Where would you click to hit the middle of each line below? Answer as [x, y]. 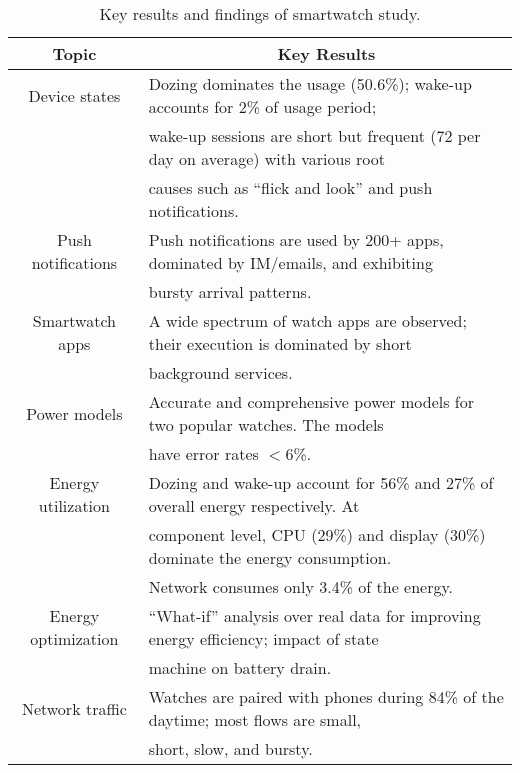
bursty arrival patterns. [230, 291]
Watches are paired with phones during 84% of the [326, 696]
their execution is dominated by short [280, 343]
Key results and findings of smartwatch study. [260, 13]
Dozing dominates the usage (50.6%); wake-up [310, 83]
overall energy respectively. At [254, 505]
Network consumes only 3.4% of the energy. [301, 586]
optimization [74, 638]
